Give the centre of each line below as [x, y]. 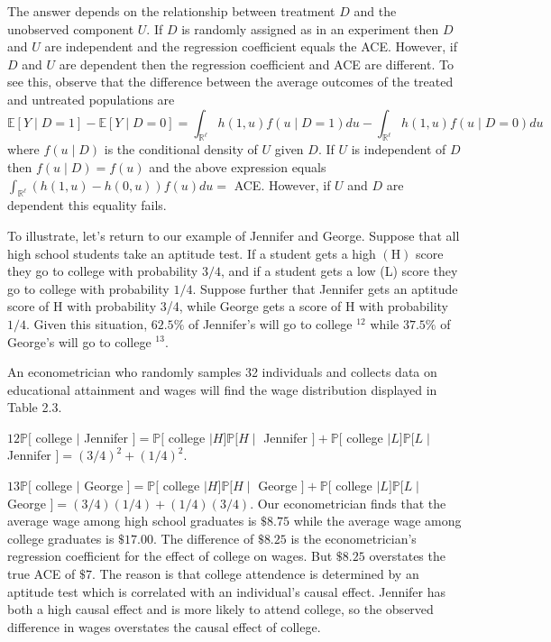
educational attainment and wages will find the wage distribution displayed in [222, 389]
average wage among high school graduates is [132, 521]
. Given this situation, [87, 323]
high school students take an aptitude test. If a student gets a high [192, 253]
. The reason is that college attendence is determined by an [255, 574]
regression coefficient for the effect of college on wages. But [170, 556]
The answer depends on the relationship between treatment [171, 11]
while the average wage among [377, 521]
